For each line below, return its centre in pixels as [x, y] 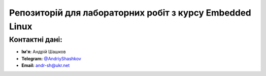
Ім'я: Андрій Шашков [44, 52]
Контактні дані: [36, 39]
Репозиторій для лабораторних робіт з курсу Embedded [130, 13]
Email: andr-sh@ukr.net [46, 65]
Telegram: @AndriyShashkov [51, 58]
